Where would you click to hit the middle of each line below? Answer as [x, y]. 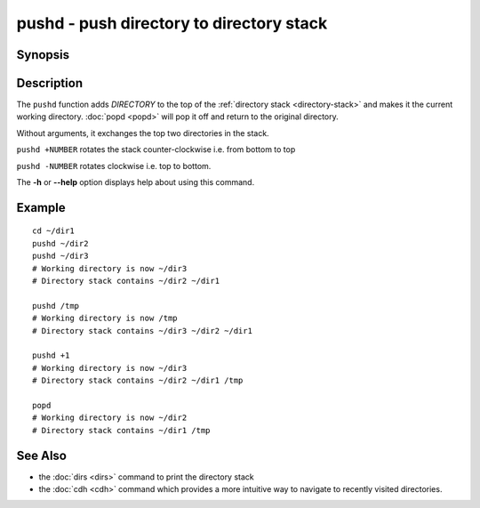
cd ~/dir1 [53, 231]
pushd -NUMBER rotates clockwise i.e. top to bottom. [114, 165]
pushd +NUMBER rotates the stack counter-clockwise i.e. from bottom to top [156, 149]
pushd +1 [51, 355]
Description [50, 83]
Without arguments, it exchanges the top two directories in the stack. [143, 133]
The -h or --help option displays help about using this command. [136, 182]
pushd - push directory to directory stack [172, 23]
